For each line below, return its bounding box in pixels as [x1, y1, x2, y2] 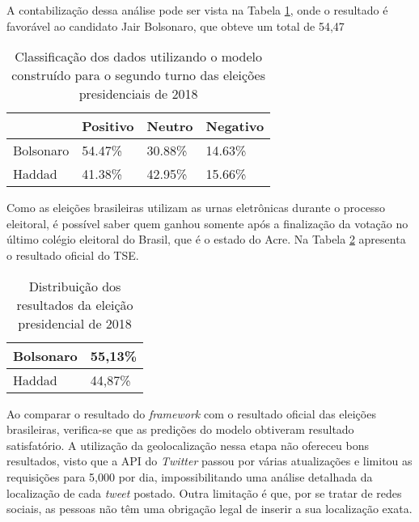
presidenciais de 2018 [78, 84, 198, 104]
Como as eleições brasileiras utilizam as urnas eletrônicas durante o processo [6, 199, 385, 216]
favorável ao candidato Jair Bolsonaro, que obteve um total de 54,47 [6, 17, 345, 34]
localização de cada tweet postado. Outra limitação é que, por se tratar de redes [6, 484, 402, 501]
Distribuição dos [28, 276, 121, 295]
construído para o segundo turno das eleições [11, 66, 265, 85]
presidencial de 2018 [18, 313, 132, 333]
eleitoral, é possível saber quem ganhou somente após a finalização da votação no [6, 214, 408, 231]
